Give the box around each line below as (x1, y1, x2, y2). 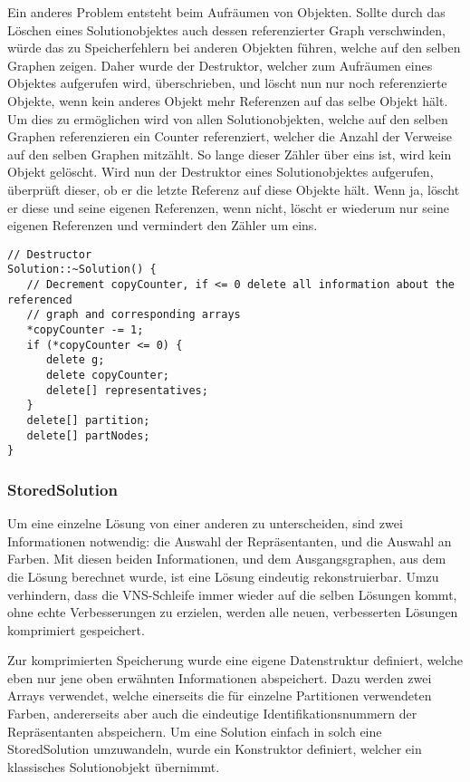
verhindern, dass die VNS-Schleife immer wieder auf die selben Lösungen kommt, (7, 584, 457, 603)
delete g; (45, 353, 105, 367)
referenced (7, 293, 72, 306)
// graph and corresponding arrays (26, 308, 241, 322)
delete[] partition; (26, 413, 150, 427)
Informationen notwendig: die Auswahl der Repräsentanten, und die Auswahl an (7, 531, 452, 550)
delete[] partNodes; (26, 429, 150, 442)
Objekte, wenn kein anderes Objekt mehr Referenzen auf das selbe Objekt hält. (7, 91, 448, 110)
